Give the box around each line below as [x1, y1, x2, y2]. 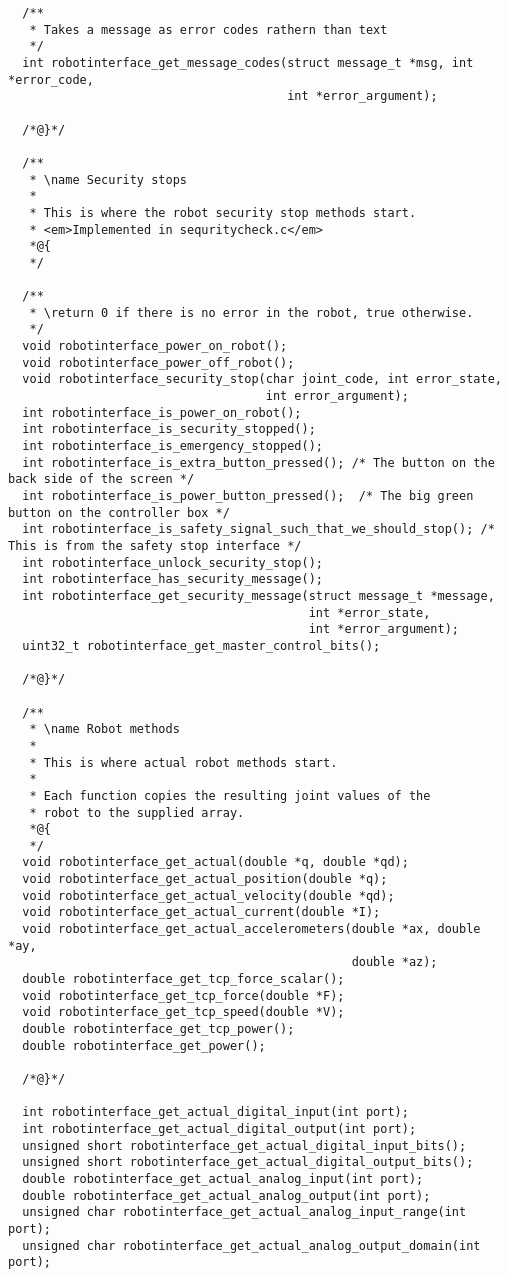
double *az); [351, 955, 438, 970]
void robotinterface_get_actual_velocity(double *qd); [22, 888, 395, 903]
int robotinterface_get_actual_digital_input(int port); [22, 1105, 409, 1120]
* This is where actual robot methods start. [29, 755, 338, 770]
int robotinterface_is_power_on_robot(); [22, 405, 302, 420]
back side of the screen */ [8, 472, 195, 487]
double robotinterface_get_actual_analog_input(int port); [22, 1171, 424, 1186]
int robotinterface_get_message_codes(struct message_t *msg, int [22, 55, 474, 70]
